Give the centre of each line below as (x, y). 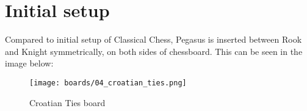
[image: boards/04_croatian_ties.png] (108, 83)
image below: (29, 63)
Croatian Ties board (67, 102)
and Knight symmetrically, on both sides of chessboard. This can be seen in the (154, 51)
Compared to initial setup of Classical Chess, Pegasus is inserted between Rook (153, 39)
